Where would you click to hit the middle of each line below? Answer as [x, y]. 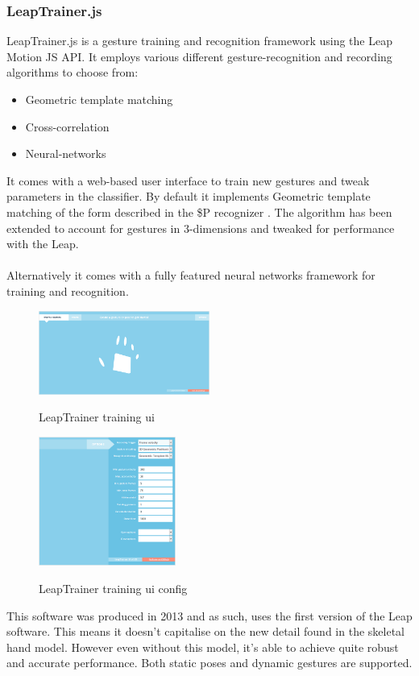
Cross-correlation [67, 126]
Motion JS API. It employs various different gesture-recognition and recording [199, 56]
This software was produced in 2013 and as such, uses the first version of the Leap [209, 615]
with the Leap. [43, 244]
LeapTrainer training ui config [113, 589]
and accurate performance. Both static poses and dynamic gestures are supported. [209, 663]
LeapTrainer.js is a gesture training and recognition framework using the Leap [199, 41]
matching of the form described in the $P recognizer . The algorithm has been [199, 212]
